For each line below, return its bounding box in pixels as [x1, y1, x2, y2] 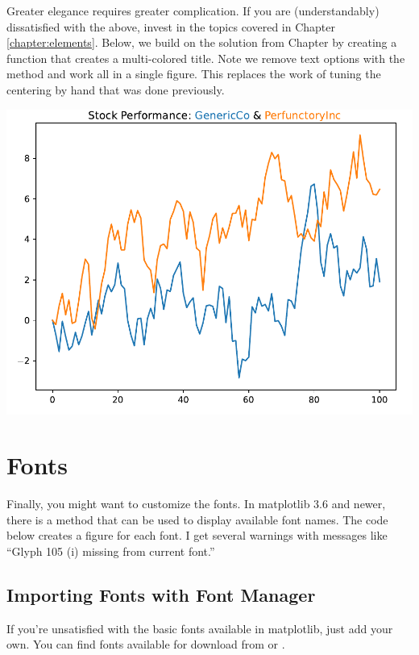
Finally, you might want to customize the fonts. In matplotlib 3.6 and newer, [6, 495, 386, 512]
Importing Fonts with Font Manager [6, 582, 316, 607]
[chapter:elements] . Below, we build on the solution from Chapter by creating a [6, 34, 397, 51]
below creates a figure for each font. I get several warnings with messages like [6, 527, 388, 544]
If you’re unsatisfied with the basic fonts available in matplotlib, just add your [6, 620, 393, 636]
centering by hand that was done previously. [6, 81, 225, 98]
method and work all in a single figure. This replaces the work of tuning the [6, 65, 381, 82]
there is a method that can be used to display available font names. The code [6, 511, 388, 528]
